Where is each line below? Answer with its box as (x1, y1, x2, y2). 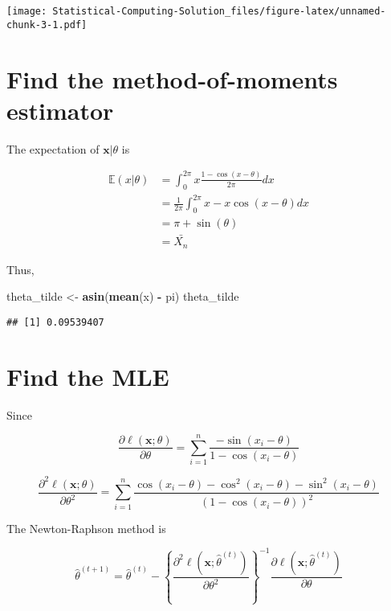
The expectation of (6, 140, 100, 157)
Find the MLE (6, 359, 169, 392)
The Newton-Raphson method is (6, 519, 166, 536)
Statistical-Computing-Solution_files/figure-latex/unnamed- (52, 6, 386, 17)
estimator (6, 93, 114, 126)
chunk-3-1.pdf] (6, 18, 88, 31)
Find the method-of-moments (6, 62, 338, 95)
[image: (6, 6, 47, 17)
